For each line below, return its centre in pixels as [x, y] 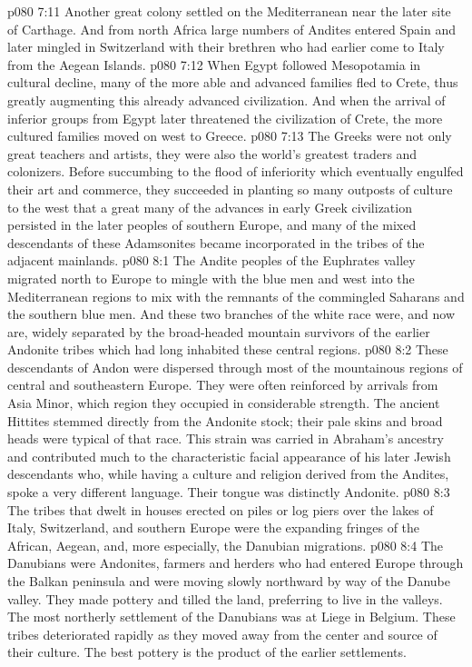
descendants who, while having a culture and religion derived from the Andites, [228, 474]
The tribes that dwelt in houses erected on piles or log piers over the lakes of [221, 509]
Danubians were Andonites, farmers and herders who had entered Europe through [236, 563]
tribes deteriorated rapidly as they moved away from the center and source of [222, 634]
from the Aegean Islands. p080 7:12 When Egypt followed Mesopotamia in [214, 64]
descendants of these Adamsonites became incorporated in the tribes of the [216, 242]
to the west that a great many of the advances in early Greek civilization [210, 207]
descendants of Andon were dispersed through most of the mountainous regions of [235, 367]
